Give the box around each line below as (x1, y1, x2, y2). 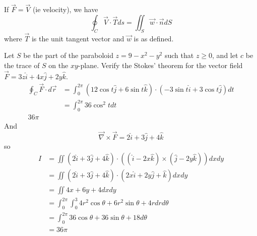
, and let (212, 50, 238, 61)
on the (48, 60, 69, 71)
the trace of (4, 60, 40, 71)
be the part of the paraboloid (23, 50, 113, 61)
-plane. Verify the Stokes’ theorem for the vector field (78, 60, 243, 71)
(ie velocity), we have (32, 4, 98, 15)
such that (164, 50, 194, 61)
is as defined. (134, 33, 174, 43)
